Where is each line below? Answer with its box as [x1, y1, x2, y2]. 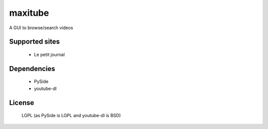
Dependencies [9, 64, 56, 73]
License [9, 98, 34, 107]
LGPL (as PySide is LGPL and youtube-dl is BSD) [21, 113, 121, 119]
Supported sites [9, 38, 60, 46]
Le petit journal [34, 51, 65, 57]
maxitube [9, 7, 49, 18]
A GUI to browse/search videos [9, 25, 73, 31]
